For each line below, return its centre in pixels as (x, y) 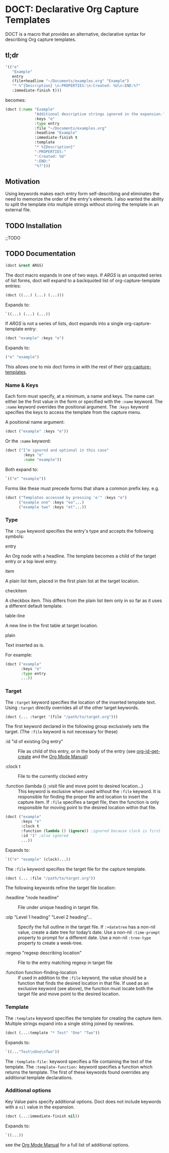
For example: (19, 655)
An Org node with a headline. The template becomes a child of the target (81, 556)
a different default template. (34, 606)
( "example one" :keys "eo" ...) (51, 502)
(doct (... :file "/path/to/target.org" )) (50, 878)
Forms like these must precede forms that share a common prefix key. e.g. (82, 488)
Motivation (23, 181)
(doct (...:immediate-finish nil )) (43, 1116)
